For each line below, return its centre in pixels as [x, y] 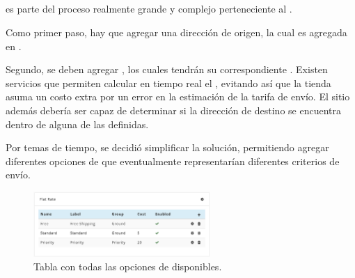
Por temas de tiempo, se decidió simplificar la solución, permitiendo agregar [167, 147]
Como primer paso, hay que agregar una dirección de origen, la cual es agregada [176, 32]
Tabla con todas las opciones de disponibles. [128, 267]
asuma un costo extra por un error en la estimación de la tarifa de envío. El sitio [178, 96]
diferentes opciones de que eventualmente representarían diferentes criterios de [173, 161]
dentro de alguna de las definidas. [77, 124]
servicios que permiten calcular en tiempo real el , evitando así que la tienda [168, 83]
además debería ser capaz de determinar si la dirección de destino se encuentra [174, 110]
